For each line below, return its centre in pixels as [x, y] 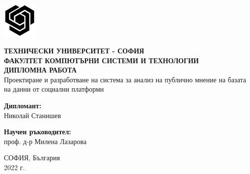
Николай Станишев [33, 115]
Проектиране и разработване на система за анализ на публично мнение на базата [125, 79]
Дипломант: [23, 105]
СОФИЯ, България [32, 158]
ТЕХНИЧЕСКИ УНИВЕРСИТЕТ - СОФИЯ [74, 50]
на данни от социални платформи [54, 89]
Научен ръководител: [38, 132]
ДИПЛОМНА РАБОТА [40, 70]
